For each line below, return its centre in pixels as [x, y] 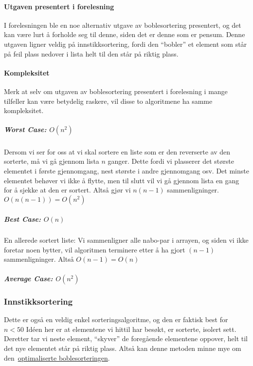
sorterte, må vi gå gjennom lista [52, 161]
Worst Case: [25, 129]
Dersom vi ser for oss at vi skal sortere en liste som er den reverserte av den [117, 151]
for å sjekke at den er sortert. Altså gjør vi [67, 190]
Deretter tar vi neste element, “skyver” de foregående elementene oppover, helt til [126, 338]
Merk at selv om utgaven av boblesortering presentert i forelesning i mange [116, 91]
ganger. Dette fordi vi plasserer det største [171, 161]
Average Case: [28, 278]
